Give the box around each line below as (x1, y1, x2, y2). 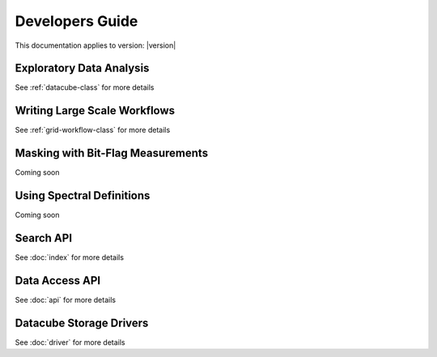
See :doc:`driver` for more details (15, 337, 125, 347)
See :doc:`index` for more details (15, 253, 125, 262)
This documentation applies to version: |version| (15, 40, 176, 50)
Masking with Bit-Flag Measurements (15, 147, 209, 160)
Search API (15, 231, 73, 244)
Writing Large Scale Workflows (15, 104, 176, 117)
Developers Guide (15, 12, 138, 30)
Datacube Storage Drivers (15, 316, 149, 329)
